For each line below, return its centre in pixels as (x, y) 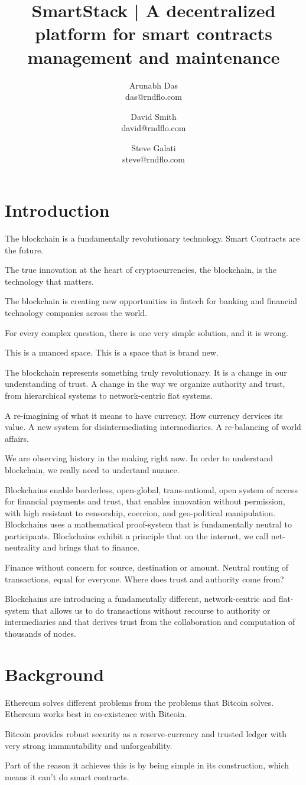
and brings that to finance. (91, 547)
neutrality (22, 547)
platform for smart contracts (154, 33)
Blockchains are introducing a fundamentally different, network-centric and (140, 599)
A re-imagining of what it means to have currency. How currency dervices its (144, 415)
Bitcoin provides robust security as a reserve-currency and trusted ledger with (146, 733)
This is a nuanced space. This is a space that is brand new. (112, 352)
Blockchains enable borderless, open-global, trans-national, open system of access (151, 489)
